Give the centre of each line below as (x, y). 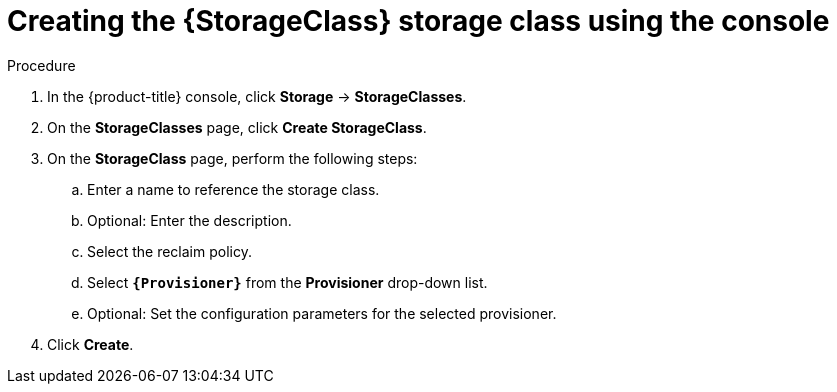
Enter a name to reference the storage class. (233, 189)
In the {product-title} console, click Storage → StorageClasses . (257, 96)
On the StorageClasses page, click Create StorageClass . (237, 127)
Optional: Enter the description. (189, 220)
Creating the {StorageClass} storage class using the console (418, 21)
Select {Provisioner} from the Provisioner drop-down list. (287, 282)
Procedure (41, 65)
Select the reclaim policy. (169, 251)
